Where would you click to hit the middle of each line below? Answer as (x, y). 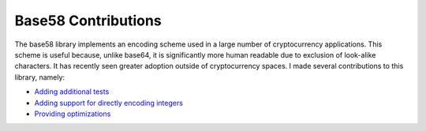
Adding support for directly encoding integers (108, 103)
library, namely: (40, 77)
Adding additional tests (72, 92)
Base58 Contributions (88, 21)
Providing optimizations (73, 114)
